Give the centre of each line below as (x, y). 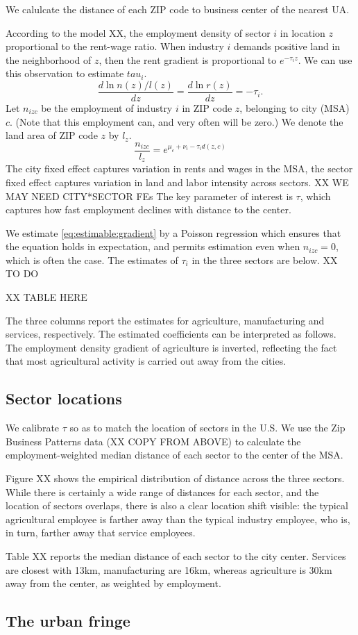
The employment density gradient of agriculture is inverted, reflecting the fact (171, 347)
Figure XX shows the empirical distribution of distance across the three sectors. (175, 478)
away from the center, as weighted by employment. (113, 583)
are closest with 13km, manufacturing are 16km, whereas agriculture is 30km (169, 569)
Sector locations (64, 398)
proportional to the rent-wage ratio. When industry (115, 46)
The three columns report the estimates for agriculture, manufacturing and (165, 320)
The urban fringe (68, 621)
